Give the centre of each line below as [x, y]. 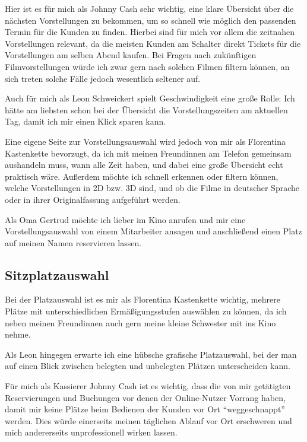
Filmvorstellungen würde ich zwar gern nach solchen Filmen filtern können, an [147, 66]
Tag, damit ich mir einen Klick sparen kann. [86, 121]
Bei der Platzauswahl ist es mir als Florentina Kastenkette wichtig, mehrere [143, 299]
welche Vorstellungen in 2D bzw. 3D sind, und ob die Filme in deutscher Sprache [152, 188]
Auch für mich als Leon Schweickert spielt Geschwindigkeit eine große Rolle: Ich [150, 98]
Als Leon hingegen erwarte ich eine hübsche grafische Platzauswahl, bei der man [151, 354]
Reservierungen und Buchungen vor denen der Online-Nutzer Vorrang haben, [145, 397]
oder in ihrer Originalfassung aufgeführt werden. [93, 199]
